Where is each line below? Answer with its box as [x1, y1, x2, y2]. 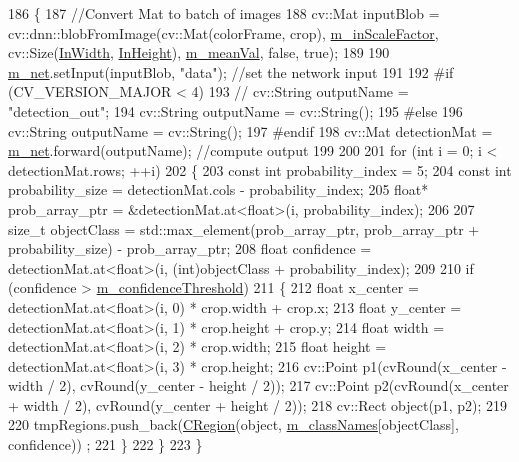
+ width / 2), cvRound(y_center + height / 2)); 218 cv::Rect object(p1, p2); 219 [8, 394, 507, 415]
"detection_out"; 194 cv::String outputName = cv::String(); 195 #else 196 [8, 100, 463, 121]
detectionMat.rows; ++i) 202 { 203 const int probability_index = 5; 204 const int [8, 159, 512, 180]
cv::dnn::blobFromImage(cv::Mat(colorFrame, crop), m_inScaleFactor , [8, 22, 439, 43]
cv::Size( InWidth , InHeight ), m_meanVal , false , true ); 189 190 [8, 42, 390, 63]
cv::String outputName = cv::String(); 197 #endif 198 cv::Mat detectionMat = [8, 120, 493, 141]
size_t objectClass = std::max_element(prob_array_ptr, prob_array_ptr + [8, 218, 480, 239]
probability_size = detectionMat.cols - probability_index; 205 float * [8, 179, 429, 200]
